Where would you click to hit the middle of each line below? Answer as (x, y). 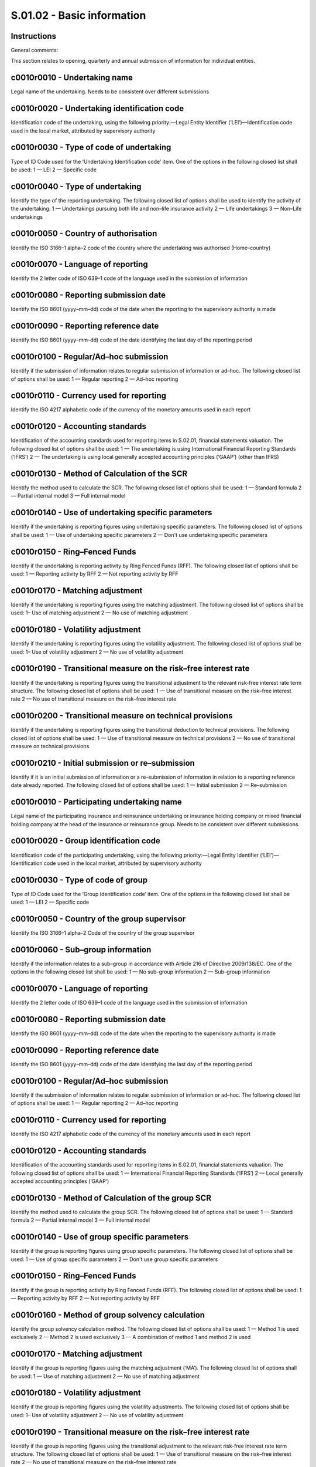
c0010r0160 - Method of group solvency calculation (108, 1315)
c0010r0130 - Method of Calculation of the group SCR (111, 1198)
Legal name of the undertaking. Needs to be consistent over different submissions (110, 92)
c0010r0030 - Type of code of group (79, 880)
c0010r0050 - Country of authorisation (84, 234)
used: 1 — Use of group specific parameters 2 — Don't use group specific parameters (114, 1259)
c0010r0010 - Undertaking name (72, 78)
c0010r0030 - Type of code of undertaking (91, 148)
